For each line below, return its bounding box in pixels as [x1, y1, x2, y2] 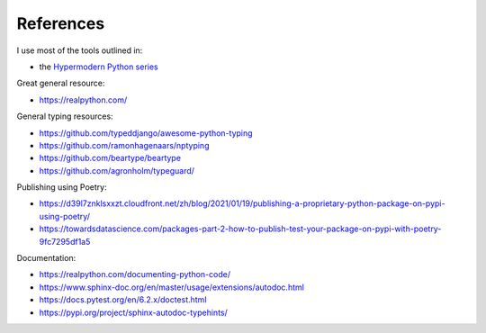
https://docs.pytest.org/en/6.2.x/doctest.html [39, 294, 207, 305]
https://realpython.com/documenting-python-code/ [39, 269, 231, 280]
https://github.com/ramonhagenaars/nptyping [39, 139, 210, 150]
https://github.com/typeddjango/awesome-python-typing [39, 127, 253, 139]
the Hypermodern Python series [39, 61, 159, 72]
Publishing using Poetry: [16, 182, 107, 193]
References [16, 13, 105, 33]
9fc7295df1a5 [39, 236, 91, 247]
